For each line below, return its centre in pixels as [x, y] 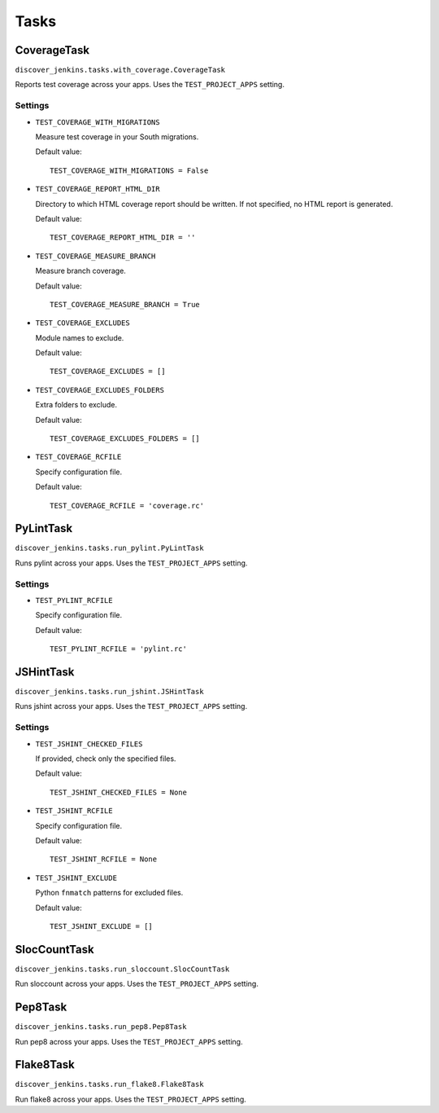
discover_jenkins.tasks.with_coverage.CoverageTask [120, 70]
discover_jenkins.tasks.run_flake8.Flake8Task [109, 1084]
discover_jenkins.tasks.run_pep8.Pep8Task [101, 1027]
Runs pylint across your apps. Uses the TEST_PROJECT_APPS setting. [131, 563]
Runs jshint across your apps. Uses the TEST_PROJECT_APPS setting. [131, 706]
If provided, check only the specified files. [106, 759]
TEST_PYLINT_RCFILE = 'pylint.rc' [118, 649]
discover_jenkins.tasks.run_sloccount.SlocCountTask [122, 969]
